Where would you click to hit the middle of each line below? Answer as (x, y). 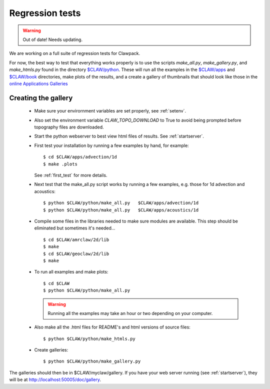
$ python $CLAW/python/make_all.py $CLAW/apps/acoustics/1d (121, 210)
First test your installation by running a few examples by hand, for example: (112, 145)
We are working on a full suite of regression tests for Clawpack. (74, 53)
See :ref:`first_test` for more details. (71, 175)
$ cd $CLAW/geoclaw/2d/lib (76, 253)
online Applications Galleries (38, 83)
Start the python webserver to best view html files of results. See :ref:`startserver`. (119, 136)
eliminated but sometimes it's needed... (75, 228)
